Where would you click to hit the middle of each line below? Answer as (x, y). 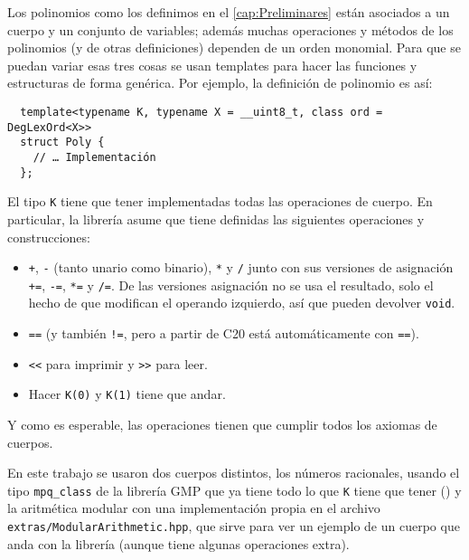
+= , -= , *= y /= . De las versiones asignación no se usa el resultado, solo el (231, 285)
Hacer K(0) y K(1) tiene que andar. (127, 394)
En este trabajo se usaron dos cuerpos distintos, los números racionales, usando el (234, 473)
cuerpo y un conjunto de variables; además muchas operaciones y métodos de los (230, 29)
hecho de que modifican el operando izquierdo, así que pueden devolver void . (242, 303)
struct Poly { (62, 142)
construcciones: (49, 237)
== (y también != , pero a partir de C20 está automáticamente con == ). (224, 333)
